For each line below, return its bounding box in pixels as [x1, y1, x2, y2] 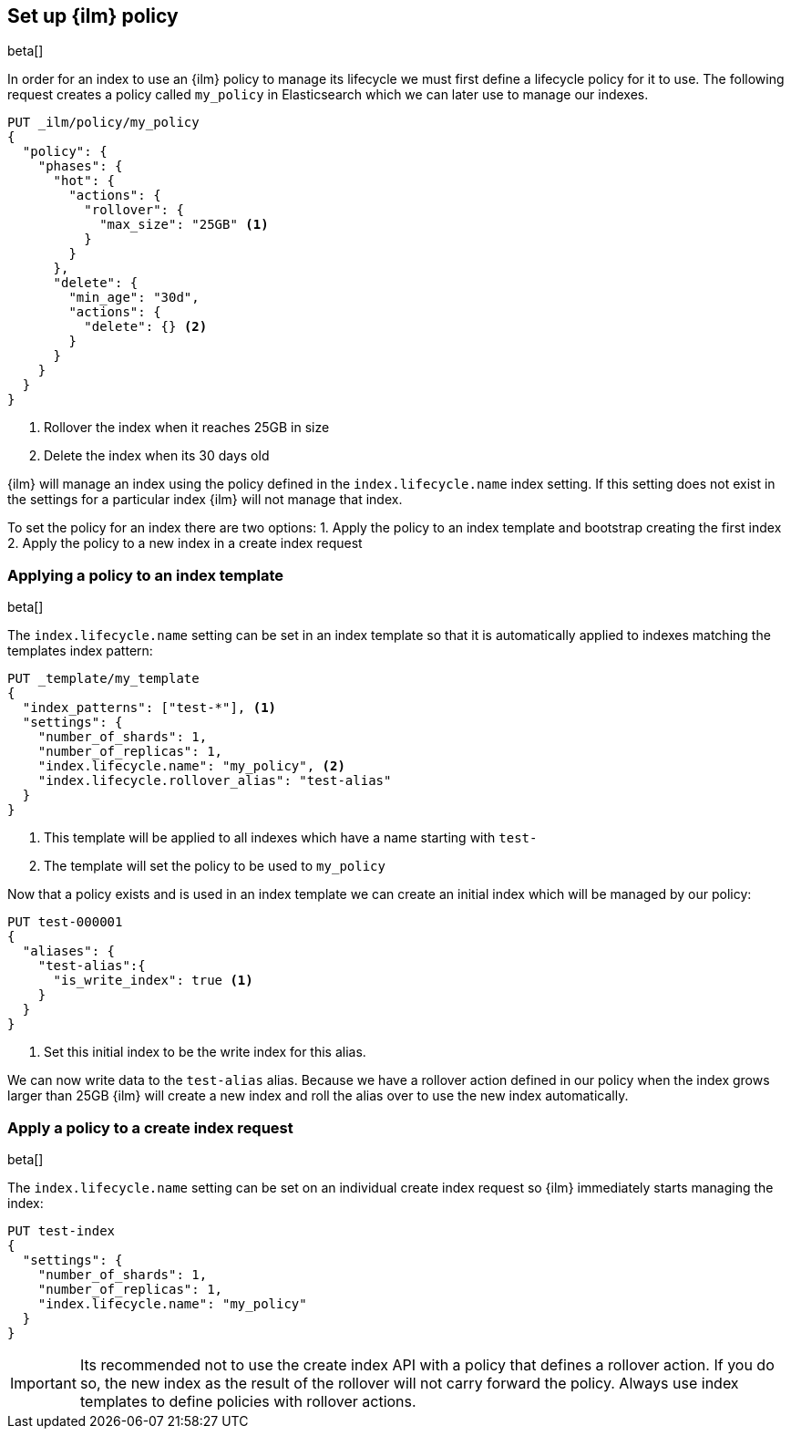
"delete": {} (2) [84, 319, 208, 335]
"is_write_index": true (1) [53, 973, 253, 988]
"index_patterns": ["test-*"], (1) [22, 700, 277, 716]
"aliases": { [22, 944, 116, 959]
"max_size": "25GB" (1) [99, 217, 269, 232]
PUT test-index [7, 1223, 116, 1238]
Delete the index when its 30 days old [44, 448, 270, 464]
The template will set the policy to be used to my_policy [44, 858, 385, 874]
